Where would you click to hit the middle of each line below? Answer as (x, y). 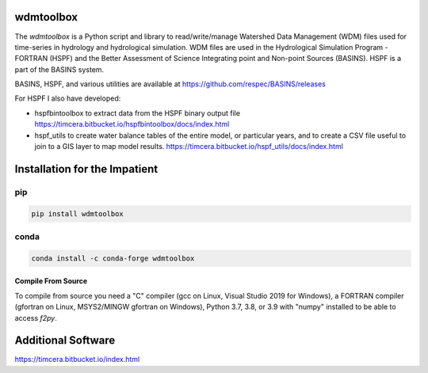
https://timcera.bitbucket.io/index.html (77, 360)
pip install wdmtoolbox (78, 213)
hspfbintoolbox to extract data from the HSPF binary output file (138, 113)
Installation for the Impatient (86, 169)
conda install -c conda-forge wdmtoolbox (113, 258)
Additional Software (65, 341)
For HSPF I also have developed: (68, 98)
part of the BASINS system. (59, 69)
